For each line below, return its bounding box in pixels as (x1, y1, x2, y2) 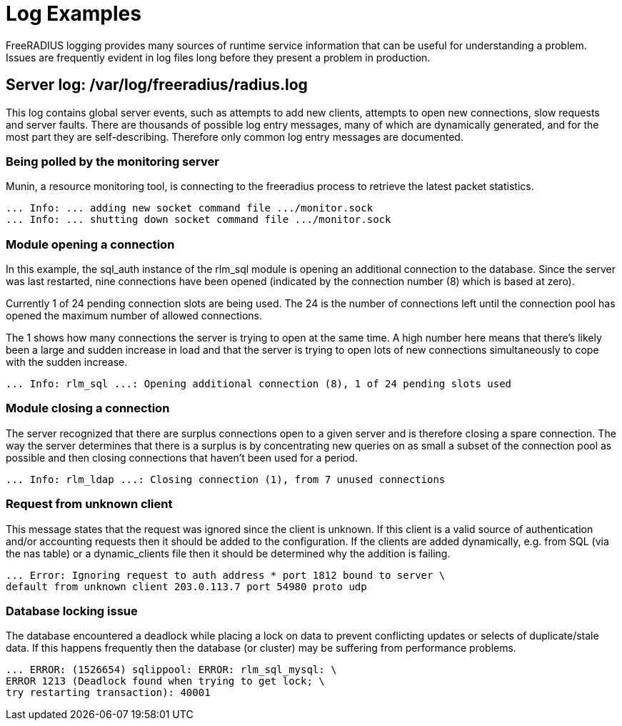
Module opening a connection (6, 237, 175, 252)
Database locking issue (6, 603, 138, 618)
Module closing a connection (6, 401, 170, 416)
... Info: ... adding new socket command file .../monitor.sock (6, 202, 373, 214)
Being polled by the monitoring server (6, 154, 219, 169)
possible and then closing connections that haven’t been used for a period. (6, 451, 358, 464)
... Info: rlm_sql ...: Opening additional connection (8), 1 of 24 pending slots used (6, 378, 512, 390)
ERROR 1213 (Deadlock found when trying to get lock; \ (6, 675, 325, 687)
